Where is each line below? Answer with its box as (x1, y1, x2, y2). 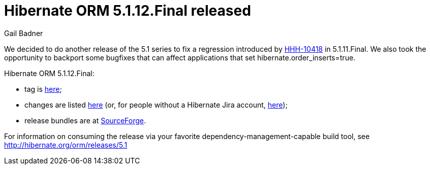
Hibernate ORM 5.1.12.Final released (4, 2, 251, 19)
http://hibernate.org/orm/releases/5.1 (4, 140, 128, 149)
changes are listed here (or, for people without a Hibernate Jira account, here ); (24, 100, 288, 109)
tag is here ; (24, 84, 62, 93)
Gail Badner (4, 28, 43, 38)
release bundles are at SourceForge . (24, 116, 146, 125)
